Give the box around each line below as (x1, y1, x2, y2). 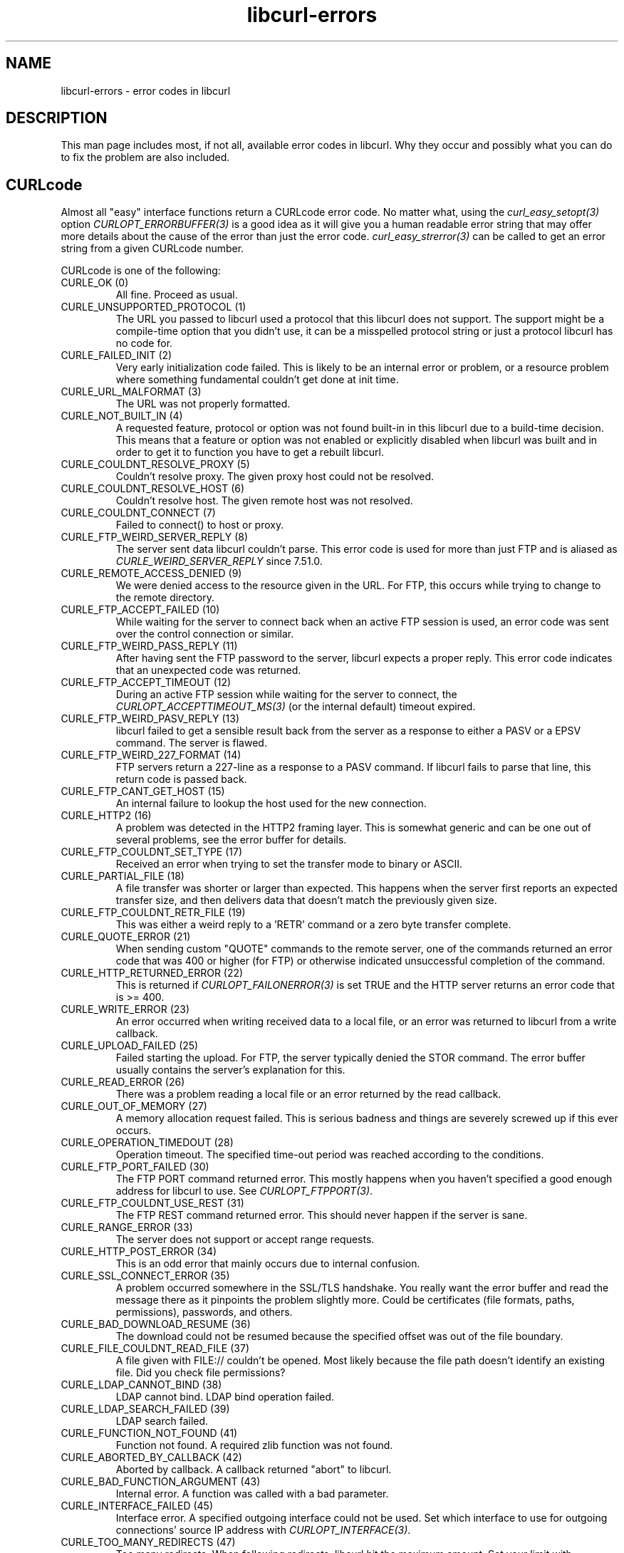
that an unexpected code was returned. (115, 664, 301, 677)
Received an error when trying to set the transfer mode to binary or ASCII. (115, 858, 463, 871)
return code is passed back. (115, 773, 247, 786)
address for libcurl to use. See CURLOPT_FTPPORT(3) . (115, 1185, 373, 1198)
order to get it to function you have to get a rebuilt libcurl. (115, 446, 384, 459)
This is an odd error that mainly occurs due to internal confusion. (115, 1257, 420, 1270)
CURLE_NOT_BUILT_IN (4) (61, 410, 183, 422)
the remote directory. (115, 591, 214, 604)
